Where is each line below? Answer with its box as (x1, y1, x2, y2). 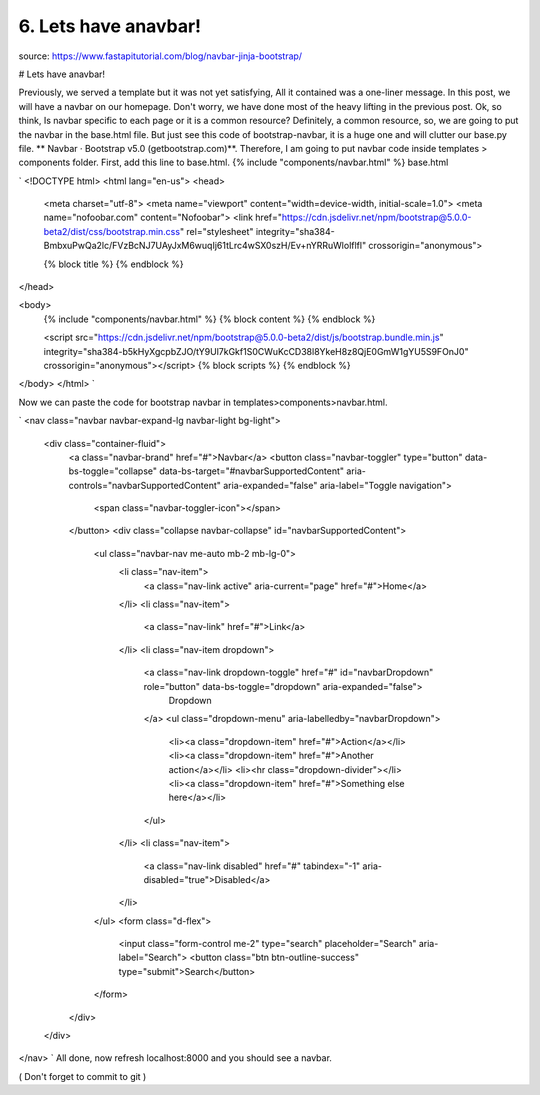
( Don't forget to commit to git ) (18, 1070, 147, 1082)
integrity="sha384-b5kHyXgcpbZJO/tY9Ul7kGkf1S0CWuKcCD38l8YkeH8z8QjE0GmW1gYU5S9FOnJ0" (43, 345, 469, 357)
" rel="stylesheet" (179, 225, 254, 237)
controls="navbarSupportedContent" (68, 479, 222, 491)
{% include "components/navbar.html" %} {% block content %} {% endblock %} (43, 313, 376, 325)
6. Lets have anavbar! (18, 15, 202, 37)
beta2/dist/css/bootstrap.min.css (43, 225, 180, 237)
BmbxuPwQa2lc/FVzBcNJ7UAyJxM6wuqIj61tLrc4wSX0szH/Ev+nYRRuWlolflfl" (43, 240, 367, 252)
